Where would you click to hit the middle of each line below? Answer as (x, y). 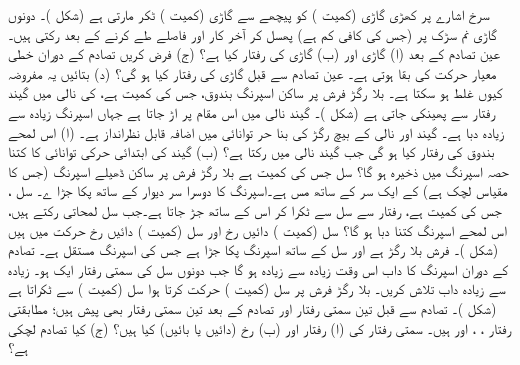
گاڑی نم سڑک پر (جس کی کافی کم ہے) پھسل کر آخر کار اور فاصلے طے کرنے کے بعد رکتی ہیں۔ (252, 33)
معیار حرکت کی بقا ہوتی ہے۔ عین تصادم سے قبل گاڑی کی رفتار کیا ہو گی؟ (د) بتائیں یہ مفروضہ (252, 72)
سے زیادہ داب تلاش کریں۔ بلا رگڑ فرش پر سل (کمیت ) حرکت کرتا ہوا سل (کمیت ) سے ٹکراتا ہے (257, 288)
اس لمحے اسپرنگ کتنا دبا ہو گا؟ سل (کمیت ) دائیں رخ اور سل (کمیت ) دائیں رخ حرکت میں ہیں (257, 229)
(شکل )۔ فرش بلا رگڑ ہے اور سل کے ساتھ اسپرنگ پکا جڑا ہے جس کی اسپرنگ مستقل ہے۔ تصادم (253, 249)
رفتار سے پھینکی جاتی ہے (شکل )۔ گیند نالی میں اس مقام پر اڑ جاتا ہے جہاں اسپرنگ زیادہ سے (251, 111)
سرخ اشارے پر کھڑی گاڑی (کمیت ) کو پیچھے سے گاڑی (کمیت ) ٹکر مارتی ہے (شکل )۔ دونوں (249, 14)
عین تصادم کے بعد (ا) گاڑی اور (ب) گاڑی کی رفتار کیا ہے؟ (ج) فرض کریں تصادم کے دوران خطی (254, 53)
